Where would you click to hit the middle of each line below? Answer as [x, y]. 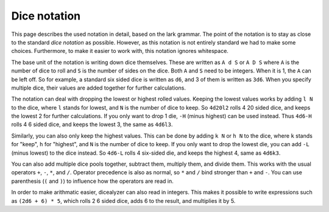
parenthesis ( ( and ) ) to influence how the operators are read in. [92, 181]
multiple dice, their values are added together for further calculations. [98, 88]
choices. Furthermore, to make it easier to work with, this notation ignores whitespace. [120, 51]
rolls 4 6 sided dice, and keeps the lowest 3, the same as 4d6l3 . [92, 124]
